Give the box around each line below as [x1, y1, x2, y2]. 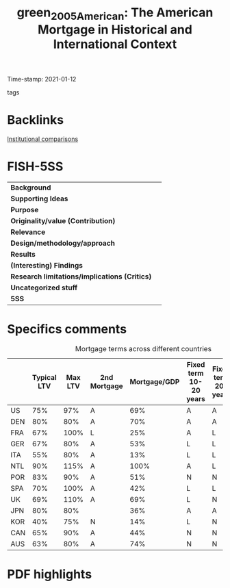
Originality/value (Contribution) [10, 216, 116, 225]
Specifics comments [7, 321, 127, 337]
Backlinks [7, 112, 64, 127]
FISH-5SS [7, 159, 64, 174]
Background [10, 183, 51, 192]
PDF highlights [7, 566, 92, 582]
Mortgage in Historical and [37, 22, 193, 37]
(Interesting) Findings [10, 260, 84, 270]
